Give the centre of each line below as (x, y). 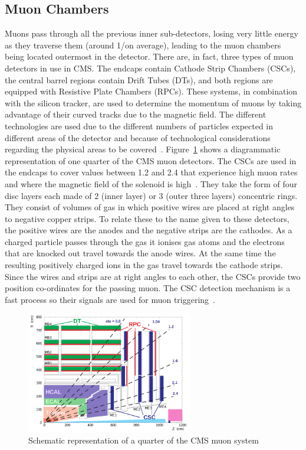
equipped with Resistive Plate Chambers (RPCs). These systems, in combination (151, 91)
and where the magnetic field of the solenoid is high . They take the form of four (151, 183)
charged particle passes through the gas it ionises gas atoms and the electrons (145, 241)
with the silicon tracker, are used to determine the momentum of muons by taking (153, 102)
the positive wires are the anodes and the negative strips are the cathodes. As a (149, 230)
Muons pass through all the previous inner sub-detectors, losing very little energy (152, 33)
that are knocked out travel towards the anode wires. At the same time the (140, 253)
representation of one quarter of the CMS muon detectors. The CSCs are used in (151, 160)
